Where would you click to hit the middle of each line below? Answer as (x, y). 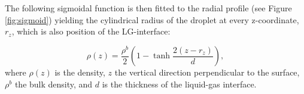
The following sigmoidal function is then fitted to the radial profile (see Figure (148, 8)
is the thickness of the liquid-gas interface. (179, 84)
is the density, (80, 72)
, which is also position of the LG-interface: (91, 31)
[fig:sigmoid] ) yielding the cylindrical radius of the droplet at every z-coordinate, (152, 19)
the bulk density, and (54, 84)
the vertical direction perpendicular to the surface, (207, 72)
